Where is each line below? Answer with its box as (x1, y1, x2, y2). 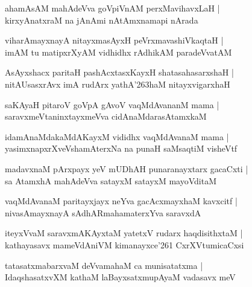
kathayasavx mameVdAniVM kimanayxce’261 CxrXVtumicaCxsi (5, 238, 244, 251)
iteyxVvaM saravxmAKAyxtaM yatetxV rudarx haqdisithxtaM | (5, 227, 243, 239)
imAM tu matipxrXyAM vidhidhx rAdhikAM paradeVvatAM (5, 45, 232, 58)
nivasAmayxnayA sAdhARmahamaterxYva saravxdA (5, 206, 201, 219)
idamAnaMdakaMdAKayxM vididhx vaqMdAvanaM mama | (5, 130, 229, 143)
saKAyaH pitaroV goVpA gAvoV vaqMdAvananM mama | (5, 98, 219, 111)
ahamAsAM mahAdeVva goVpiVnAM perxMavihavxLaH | (5, 2, 220, 14)
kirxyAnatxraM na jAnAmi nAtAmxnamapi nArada (5, 13, 198, 26)
